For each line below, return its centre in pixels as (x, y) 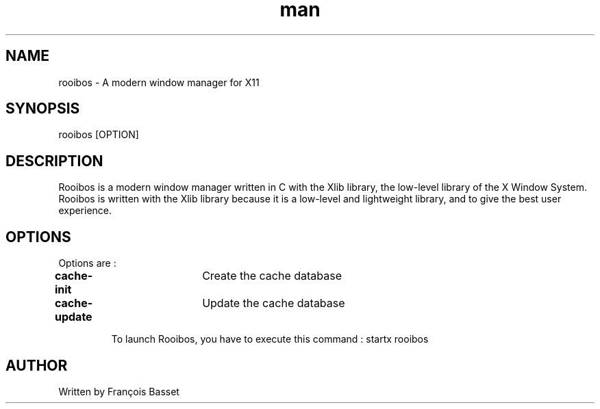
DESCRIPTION (54, 161)
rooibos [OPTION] (99, 135)
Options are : (87, 263)
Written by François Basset (119, 391)
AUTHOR (37, 365)
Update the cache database (274, 303)
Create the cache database (272, 276)
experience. (85, 211)
